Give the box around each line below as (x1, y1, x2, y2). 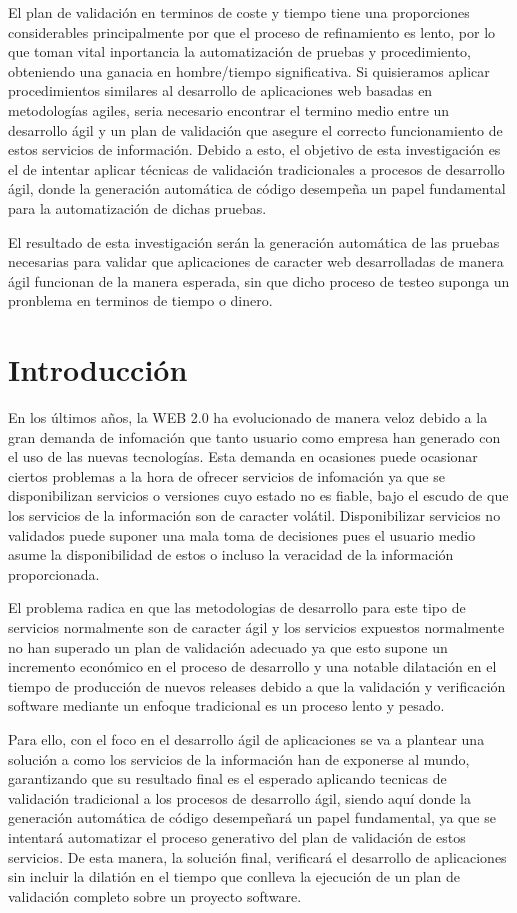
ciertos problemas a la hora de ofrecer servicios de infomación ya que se (8, 465, 445, 486)
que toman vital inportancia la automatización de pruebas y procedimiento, (8, 41, 472, 62)
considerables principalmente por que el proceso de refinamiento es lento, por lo (8, 21, 496, 42)
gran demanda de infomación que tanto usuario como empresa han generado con (8, 426, 501, 447)
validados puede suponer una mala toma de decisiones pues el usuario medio (8, 524, 476, 545)
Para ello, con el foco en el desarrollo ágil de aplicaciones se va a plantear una (8, 728, 485, 749)
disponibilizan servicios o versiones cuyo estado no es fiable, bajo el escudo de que (8, 485, 509, 506)
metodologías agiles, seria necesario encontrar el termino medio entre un (8, 99, 450, 120)
